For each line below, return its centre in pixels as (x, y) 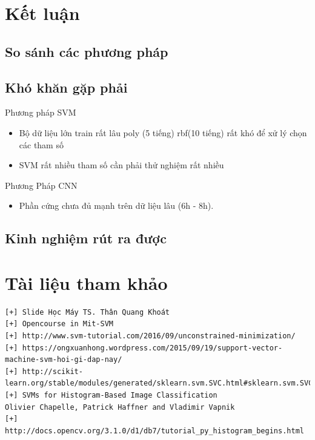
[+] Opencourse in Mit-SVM (59, 324)
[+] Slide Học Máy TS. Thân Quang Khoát (88, 312)
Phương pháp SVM (41, 112)
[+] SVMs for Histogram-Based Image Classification (111, 395)
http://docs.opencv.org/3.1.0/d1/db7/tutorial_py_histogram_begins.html (154, 431)
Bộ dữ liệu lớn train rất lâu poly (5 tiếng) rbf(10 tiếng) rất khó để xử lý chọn (163, 132)
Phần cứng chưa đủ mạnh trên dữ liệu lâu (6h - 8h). (116, 205)
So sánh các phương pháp (87, 51)
